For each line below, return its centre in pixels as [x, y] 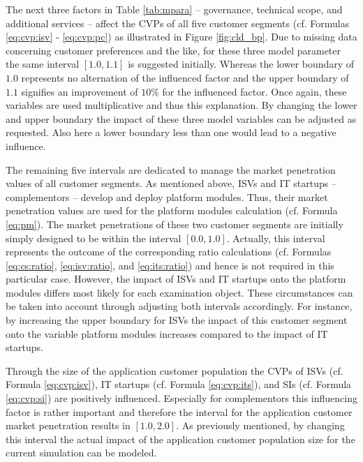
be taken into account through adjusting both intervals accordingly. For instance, [179, 306]
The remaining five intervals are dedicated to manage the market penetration [171, 169]
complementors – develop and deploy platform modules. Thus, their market [167, 196]
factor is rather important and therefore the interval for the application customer [179, 411]
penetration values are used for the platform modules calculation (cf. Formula [172, 210]
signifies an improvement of [80, 91]
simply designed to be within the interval [94, 238]
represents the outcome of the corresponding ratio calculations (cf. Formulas [169, 252]
